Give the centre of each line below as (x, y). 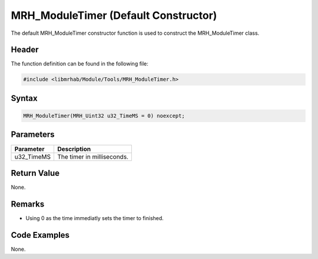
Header (25, 50)
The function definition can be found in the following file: (79, 64)
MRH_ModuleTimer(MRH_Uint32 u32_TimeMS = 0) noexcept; (104, 116)
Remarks (28, 204)
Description (74, 149)
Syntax (24, 98)
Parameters (33, 135)
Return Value (35, 173)
